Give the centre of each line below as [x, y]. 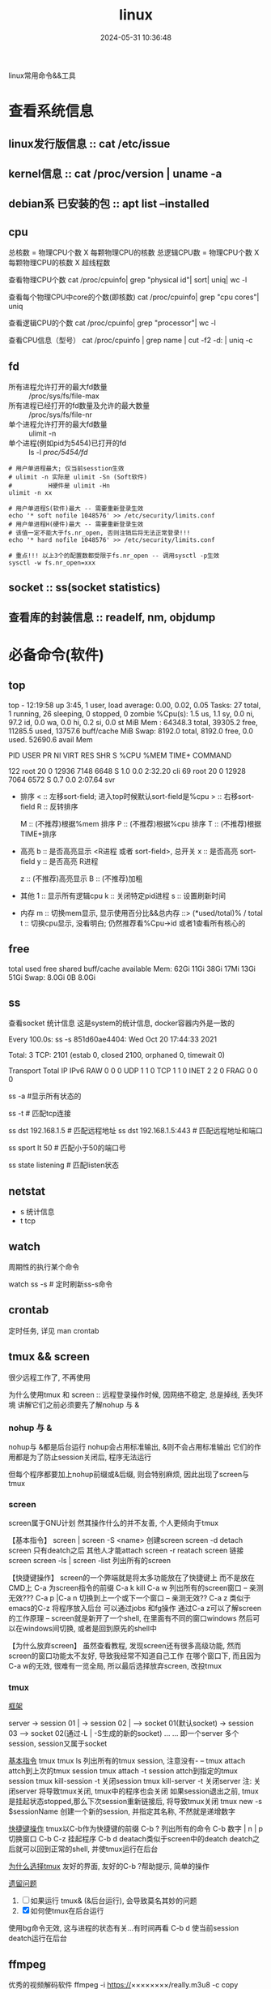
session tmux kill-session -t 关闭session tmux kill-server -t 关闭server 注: [130, 1781]
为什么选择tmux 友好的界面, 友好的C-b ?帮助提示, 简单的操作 [109, 1867]
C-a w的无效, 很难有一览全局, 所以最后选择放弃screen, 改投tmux [115, 1666]
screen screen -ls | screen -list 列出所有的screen [90, 1561]
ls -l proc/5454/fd [58, 452]
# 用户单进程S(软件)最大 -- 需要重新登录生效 [76, 509]
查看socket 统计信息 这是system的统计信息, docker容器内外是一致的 [122, 1023]
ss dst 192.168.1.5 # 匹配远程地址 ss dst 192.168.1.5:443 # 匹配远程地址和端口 [135, 1131]
